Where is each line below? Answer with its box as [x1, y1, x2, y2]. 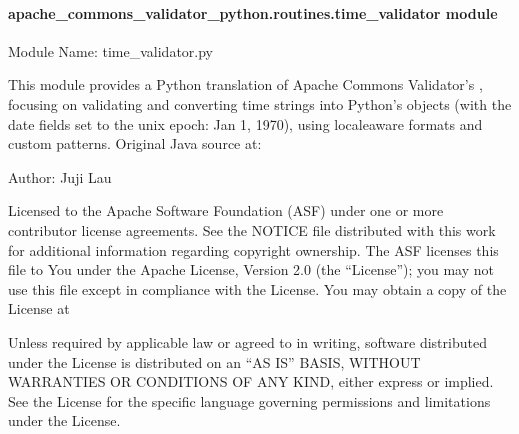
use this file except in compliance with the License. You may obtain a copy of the [8, 278, 507, 299]
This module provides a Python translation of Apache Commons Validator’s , [8, 74, 483, 95]
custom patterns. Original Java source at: [8, 133, 262, 154]
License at [8, 298, 70, 319]
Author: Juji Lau [8, 166, 112, 187]
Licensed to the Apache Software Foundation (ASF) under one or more [8, 200, 444, 221]
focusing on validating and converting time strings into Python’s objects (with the [8, 93, 512, 114]
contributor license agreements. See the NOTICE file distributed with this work [8, 219, 496, 240]
